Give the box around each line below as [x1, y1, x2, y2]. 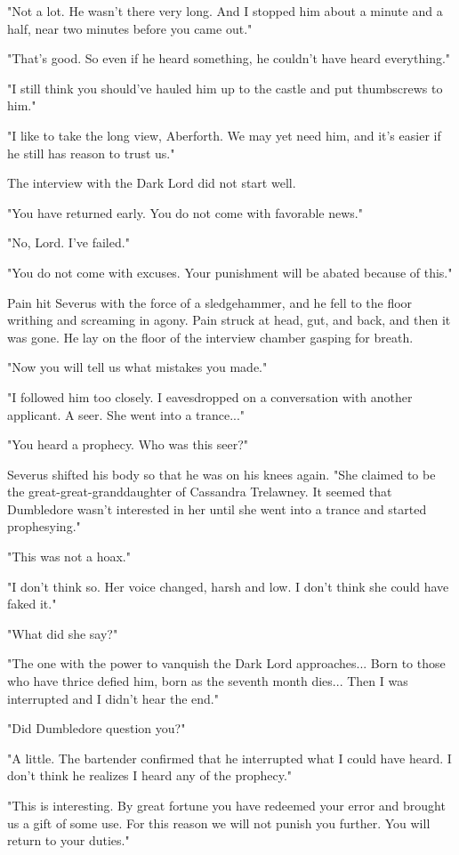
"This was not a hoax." [7, 547, 131, 566]
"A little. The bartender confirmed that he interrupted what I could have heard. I [7, 748, 452, 767]
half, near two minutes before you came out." [7, 19, 253, 37]
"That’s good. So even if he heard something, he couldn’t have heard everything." [7, 49, 451, 68]
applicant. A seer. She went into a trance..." [7, 405, 246, 423]
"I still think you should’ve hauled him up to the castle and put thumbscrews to [7, 78, 443, 97]
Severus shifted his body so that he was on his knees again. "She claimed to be [7, 464, 436, 483]
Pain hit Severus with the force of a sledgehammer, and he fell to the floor [7, 293, 413, 311]
